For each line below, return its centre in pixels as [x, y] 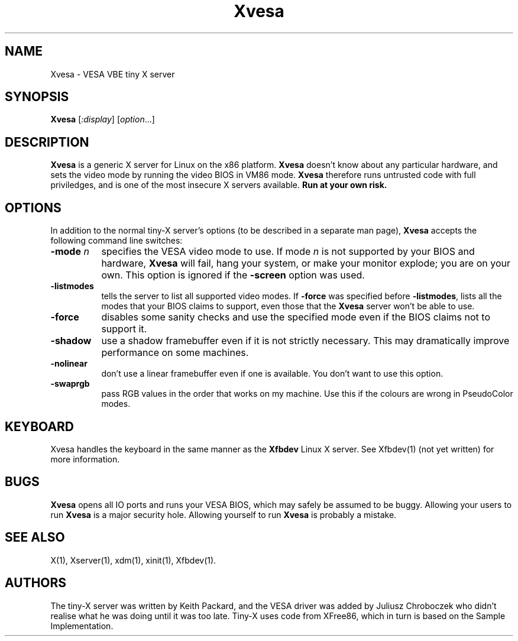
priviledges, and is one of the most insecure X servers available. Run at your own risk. [219, 185]
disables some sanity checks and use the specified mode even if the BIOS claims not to [296, 317]
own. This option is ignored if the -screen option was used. [233, 275]
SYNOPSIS [37, 97]
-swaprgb [70, 384]
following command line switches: [116, 241]
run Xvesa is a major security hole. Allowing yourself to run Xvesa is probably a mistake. [224, 514]
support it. [124, 329]
